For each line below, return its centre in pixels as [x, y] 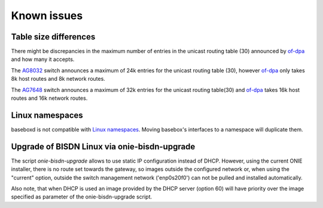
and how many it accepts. [43, 59]
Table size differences [53, 37]
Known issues [47, 16]
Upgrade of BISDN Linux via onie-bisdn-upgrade [103, 146]
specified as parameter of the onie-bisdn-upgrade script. [82, 197]
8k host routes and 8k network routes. [58, 79]
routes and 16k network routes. [49, 98]
